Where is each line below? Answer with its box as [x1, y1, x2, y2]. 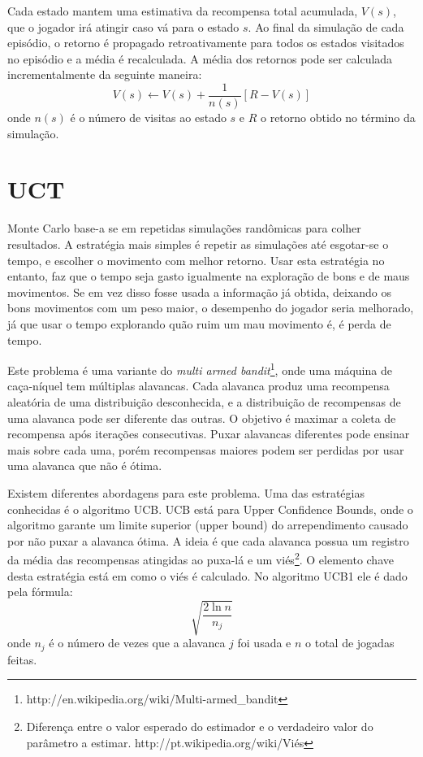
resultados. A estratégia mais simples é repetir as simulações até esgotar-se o [7, 235, 389, 252]
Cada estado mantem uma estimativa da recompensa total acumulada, [7, 2, 358, 19]
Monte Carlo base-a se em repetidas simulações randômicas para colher [7, 220, 361, 237]
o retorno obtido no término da [261, 109, 416, 126]
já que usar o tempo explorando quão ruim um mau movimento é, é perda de [7, 315, 391, 332]
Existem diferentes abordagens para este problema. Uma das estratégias [7, 484, 365, 501]
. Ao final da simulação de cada [248, 18, 404, 35]
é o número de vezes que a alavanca [49, 634, 226, 651]
